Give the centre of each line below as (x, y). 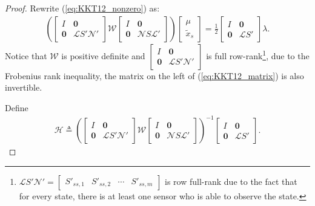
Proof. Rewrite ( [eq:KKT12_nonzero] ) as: (82, 8)
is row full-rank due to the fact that (231, 181)
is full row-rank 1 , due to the (258, 54)
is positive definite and (103, 55)
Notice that (26, 55)
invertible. (24, 87)
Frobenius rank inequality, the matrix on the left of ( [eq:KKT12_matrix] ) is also (154, 75)
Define (17, 107)
